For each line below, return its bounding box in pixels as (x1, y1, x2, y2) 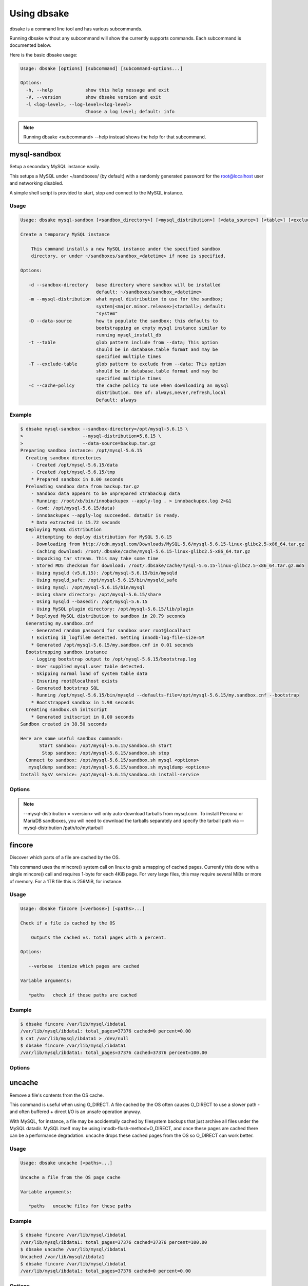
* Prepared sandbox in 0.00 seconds (31, 476, 123, 482)
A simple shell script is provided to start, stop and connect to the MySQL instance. (9, 189, 184, 195)
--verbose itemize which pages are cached (28, 963, 140, 969)
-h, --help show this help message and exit (26, 87, 169, 93)
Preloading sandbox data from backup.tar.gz (26, 484, 140, 490)
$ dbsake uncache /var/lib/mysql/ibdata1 (20, 1246, 126, 1253)
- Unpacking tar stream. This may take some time (31, 556, 159, 561)
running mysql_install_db (95, 332, 161, 338)
